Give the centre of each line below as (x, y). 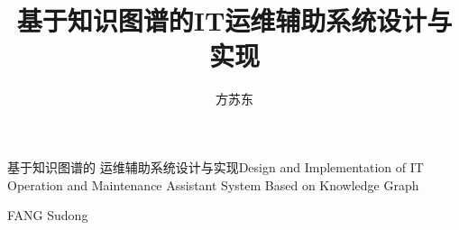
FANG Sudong (48, 215)
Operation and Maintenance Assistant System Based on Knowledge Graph (213, 184)
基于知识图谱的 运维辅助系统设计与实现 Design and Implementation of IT (216, 166)
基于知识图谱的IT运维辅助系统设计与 (234, 20)
